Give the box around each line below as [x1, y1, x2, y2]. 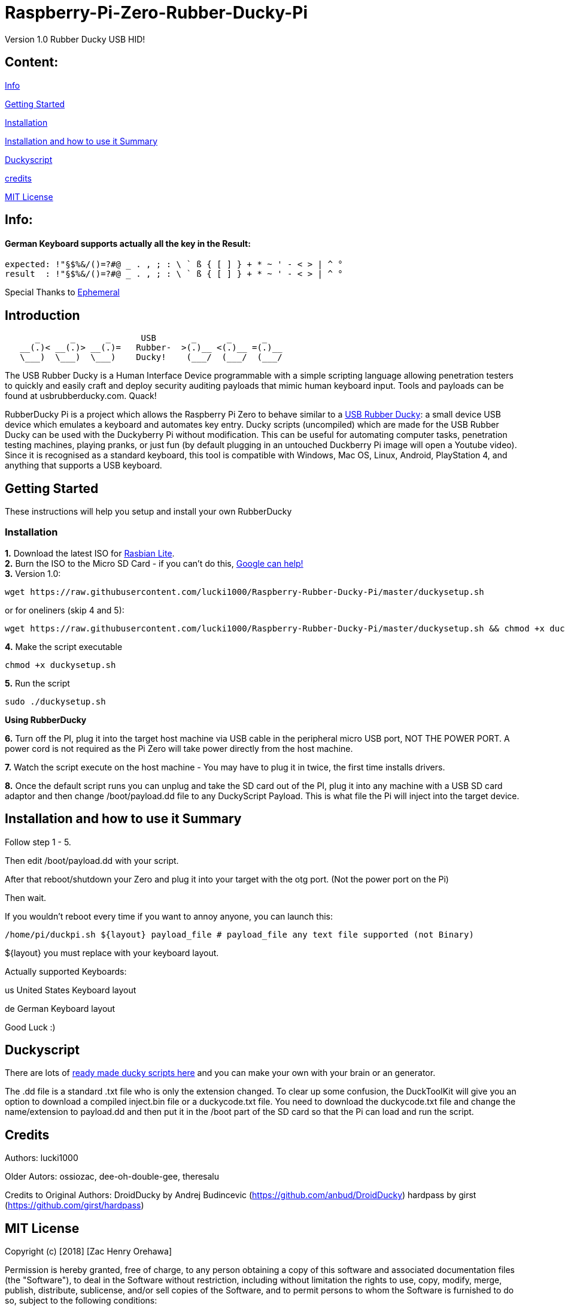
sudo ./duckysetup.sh [5, 696, 106, 706]
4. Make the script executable [5, 641, 123, 652]
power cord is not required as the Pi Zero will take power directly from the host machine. [5, 743, 353, 754]
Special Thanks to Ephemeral [5, 287, 120, 298]
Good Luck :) [5, 1021, 56, 1032]
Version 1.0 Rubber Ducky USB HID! [5, 34, 145, 44]
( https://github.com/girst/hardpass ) [5, 1200, 144, 1211]
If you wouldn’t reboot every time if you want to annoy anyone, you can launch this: [5, 911, 333, 921]
